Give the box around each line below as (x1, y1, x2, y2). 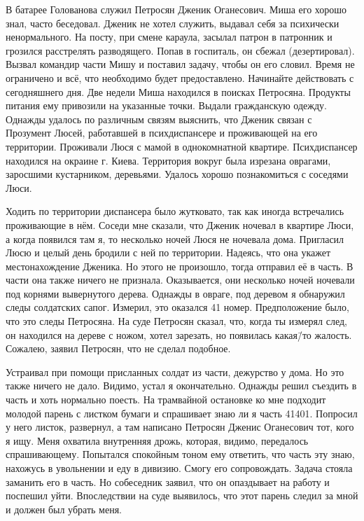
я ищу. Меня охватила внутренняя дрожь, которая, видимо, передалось (6, 433, 309, 447)
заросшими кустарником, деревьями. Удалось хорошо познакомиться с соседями (6, 167, 349, 181)
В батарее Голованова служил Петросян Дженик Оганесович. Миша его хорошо (6, 2, 347, 16)
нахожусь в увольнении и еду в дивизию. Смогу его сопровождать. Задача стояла (6, 461, 353, 475)
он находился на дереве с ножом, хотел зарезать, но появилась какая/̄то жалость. (6, 327, 352, 342)
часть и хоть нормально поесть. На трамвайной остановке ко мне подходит (6, 392, 326, 407)
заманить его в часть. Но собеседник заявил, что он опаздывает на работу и (6, 474, 330, 489)
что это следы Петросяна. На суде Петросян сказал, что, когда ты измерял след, (6, 314, 347, 328)
